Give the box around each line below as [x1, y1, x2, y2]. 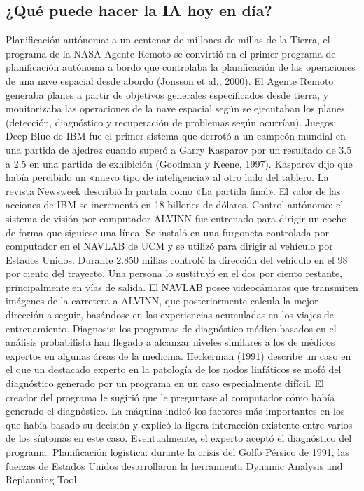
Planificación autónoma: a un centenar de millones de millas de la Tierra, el [6, 32, 330, 47]
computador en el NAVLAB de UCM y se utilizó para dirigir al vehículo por [6, 238, 333, 253]
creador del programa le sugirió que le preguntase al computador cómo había [6, 389, 335, 404]
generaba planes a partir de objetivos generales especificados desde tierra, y [6, 87, 329, 102]
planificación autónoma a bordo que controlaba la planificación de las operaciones [6, 60, 356, 74]
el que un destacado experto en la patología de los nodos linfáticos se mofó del [6, 362, 342, 377]
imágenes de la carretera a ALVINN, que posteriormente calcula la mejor [6, 293, 318, 308]
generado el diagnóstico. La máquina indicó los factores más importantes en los [6, 403, 345, 418]
